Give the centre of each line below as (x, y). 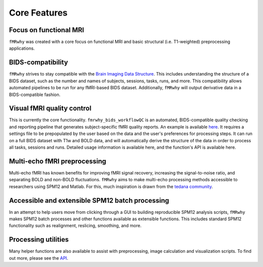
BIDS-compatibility (38, 63)
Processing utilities (39, 239)
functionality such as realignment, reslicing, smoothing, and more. (75, 226)
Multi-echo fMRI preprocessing (58, 161)
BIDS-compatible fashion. (35, 95)
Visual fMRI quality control (50, 108)
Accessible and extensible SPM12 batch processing (89, 200)
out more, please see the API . (38, 258)
